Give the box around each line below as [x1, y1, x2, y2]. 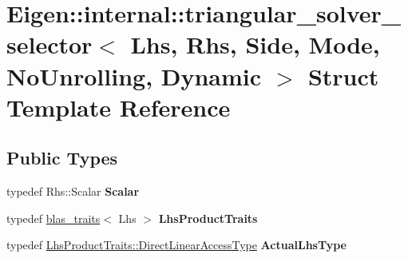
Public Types [6, 145, 118, 170]
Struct [307, 59, 379, 92]
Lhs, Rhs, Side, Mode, [130, 28, 380, 61]
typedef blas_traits [6, 209, 101, 226]
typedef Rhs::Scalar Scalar [6, 183, 140, 200]
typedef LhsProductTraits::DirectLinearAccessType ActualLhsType [6, 236, 347, 253]
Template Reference [6, 90, 231, 123]
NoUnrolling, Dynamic [6, 59, 262, 92]
